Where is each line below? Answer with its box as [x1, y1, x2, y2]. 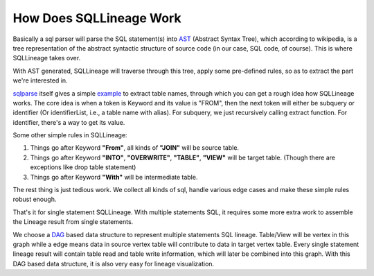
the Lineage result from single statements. [12, 218, 134, 226]
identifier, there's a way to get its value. [12, 118, 125, 126]
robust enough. [12, 195, 57, 204]
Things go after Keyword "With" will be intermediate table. [30, 173, 198, 181]
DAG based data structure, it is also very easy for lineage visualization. [12, 259, 215, 268]
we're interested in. [12, 76, 69, 85]
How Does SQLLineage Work [12, 10, 181, 26]
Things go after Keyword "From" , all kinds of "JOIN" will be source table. [30, 144, 239, 152]
